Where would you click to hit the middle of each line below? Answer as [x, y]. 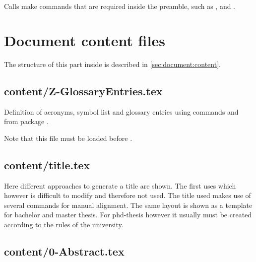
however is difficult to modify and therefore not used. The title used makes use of [128, 195]
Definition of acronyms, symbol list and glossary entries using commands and [121, 111]
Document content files [85, 40]
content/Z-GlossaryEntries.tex [83, 91]
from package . [26, 121]
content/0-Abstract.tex [64, 251]
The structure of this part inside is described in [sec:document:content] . [112, 64]
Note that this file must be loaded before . [68, 138]
